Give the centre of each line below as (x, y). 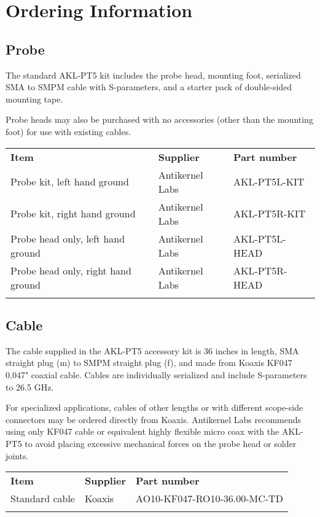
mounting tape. (34, 99)
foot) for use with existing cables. (68, 131)
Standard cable (43, 499)
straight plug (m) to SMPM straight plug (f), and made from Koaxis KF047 (149, 363)
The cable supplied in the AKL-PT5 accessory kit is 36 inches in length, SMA (152, 350)
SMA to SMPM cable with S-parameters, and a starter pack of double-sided (149, 87)
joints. (17, 455)
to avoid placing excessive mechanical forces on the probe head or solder (161, 443)
